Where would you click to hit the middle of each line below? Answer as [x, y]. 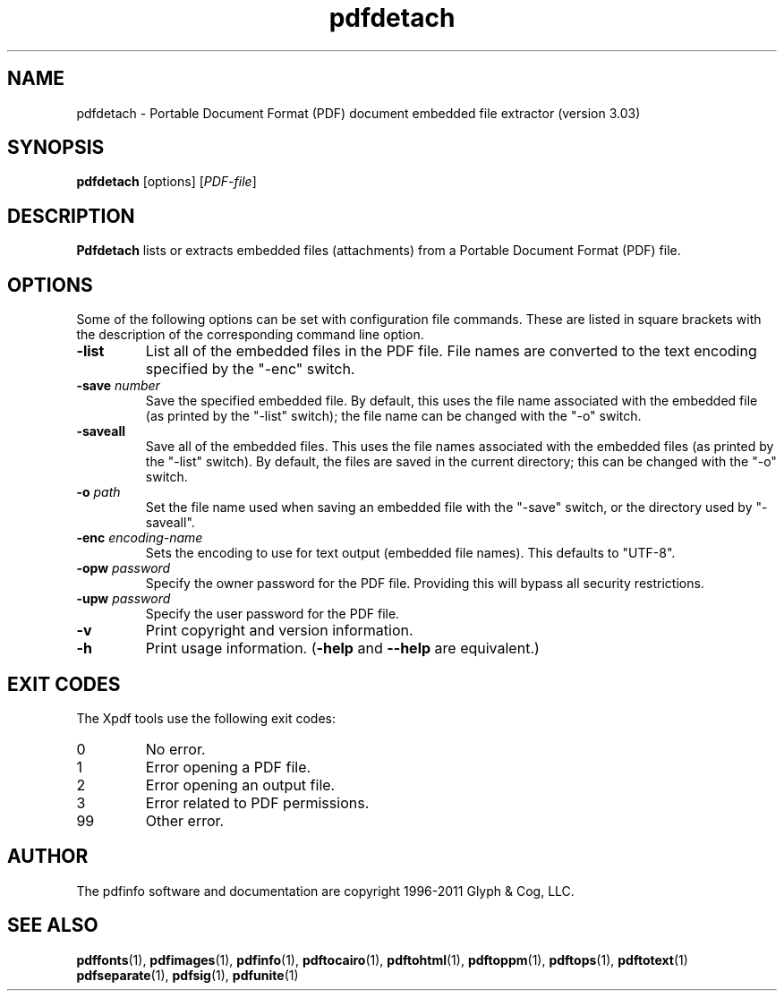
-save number [118, 386]
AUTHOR [48, 857]
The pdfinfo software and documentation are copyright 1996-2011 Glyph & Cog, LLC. [325, 891]
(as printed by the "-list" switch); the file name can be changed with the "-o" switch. [393, 416]
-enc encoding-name [140, 538]
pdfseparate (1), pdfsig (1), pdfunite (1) [187, 975]
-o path [98, 492]
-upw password [124, 599]
